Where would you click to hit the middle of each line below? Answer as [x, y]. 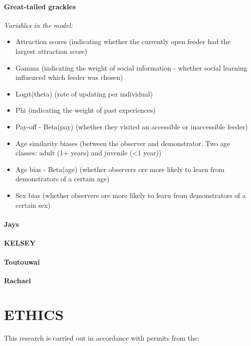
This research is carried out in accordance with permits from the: [102, 338]
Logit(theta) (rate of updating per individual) [84, 93]
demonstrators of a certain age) [62, 179]
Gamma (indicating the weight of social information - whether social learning [131, 67]
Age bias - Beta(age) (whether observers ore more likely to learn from [120, 169]
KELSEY [20, 242]
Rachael [18, 281]
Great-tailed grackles [40, 6]
